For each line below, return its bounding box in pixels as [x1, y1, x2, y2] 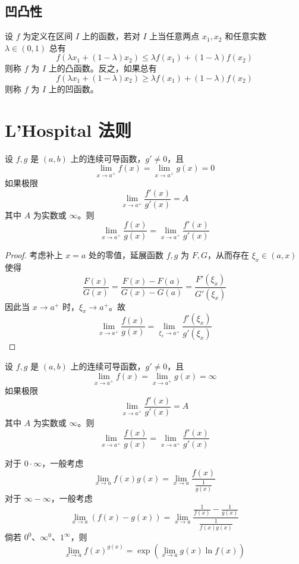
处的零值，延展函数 [88, 249, 163, 261]
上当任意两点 [149, 30, 200, 42]
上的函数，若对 [81, 30, 140, 42]
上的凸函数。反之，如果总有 [48, 62, 157, 74]
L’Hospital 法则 [5, 117, 131, 142]
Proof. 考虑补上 [5, 249, 63, 261]
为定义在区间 [23, 30, 73, 42]
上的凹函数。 [48, 82, 99, 95]
